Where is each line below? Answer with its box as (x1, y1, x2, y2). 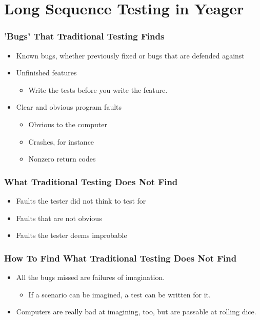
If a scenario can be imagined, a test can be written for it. (28, 289, 211, 299)
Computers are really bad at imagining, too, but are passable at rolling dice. (16, 306, 256, 317)
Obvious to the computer (28, 118, 107, 129)
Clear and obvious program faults (16, 102, 122, 112)
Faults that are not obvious (16, 212, 102, 223)
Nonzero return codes (28, 153, 96, 164)
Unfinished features (16, 67, 77, 78)
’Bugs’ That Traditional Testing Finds (4, 30, 165, 43)
